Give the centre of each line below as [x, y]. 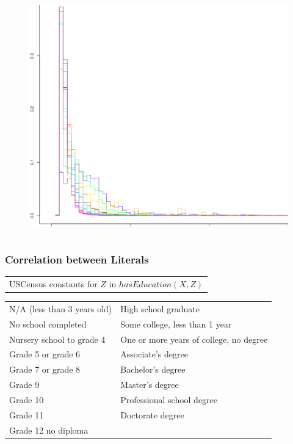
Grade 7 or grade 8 [45, 369]
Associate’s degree [154, 354]
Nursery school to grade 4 [57, 339]
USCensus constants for [53, 284]
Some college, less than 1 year [176, 324]
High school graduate [160, 308]
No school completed [48, 324]
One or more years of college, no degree [194, 339]
